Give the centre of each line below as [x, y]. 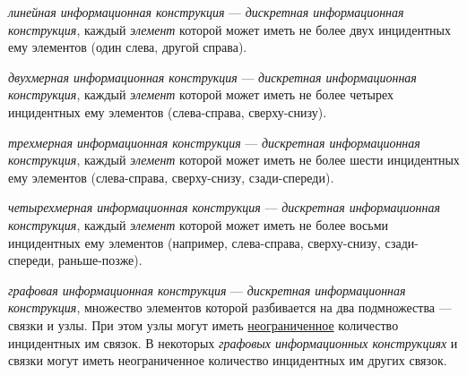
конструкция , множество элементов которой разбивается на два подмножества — [230, 307]
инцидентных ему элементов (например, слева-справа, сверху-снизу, [195, 242]
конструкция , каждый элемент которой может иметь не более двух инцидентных [229, 29]
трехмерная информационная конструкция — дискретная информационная [214, 142]
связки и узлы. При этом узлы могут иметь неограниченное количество [203, 324]
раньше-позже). [100, 260]
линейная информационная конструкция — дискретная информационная [206, 12]
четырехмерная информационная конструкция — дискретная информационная [225, 207]
